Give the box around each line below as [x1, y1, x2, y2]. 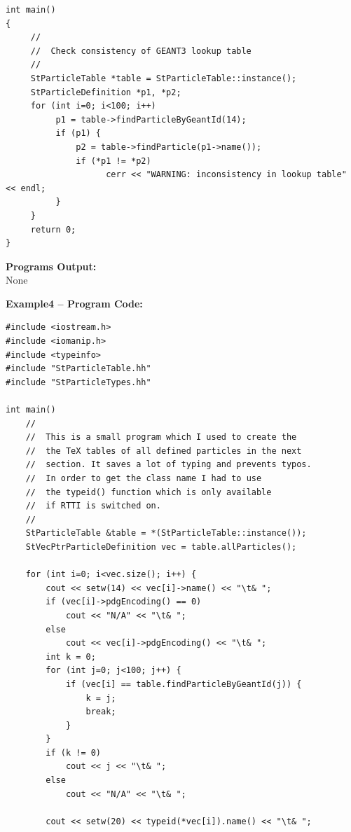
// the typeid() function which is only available [25, 487, 272, 497]
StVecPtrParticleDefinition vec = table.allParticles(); [25, 541, 297, 552]
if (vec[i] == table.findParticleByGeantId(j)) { [65, 679, 302, 689]
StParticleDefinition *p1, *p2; [30, 87, 181, 97]
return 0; [30, 224, 76, 235]
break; [85, 707, 116, 717]
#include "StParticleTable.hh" [6, 363, 151, 374]
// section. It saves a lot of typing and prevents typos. [25, 459, 312, 470]
